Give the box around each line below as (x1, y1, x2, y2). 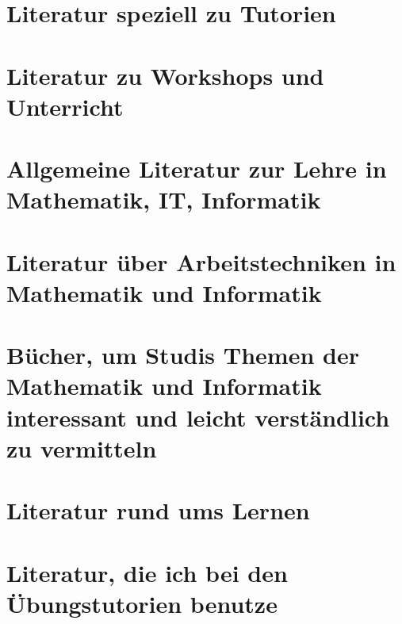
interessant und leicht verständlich (6, 400, 390, 433)
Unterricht (6, 90, 124, 122)
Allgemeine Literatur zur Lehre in (6, 152, 387, 185)
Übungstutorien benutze (6, 587, 278, 619)
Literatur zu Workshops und (6, 59, 324, 91)
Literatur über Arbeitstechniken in (6, 245, 396, 278)
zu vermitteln (6, 431, 157, 464)
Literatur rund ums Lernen (6, 494, 310, 526)
